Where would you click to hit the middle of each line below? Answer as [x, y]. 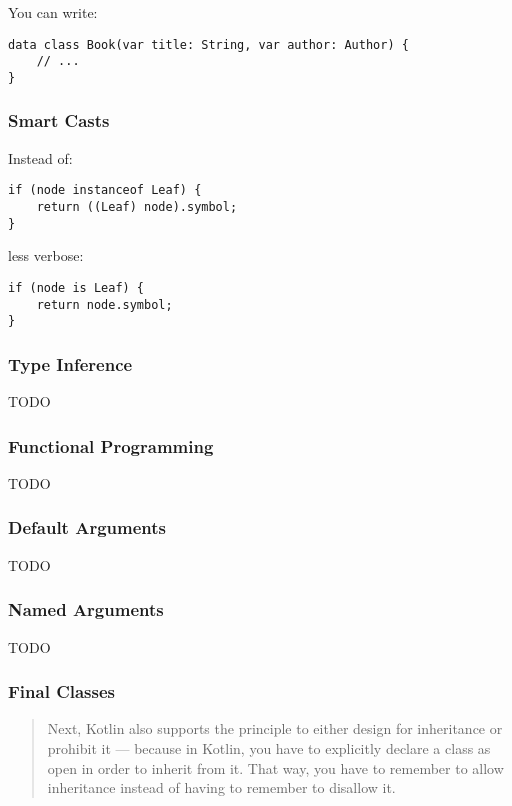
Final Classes [62, 691]
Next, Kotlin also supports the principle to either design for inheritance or [275, 728]
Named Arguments [86, 609]
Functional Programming [111, 445]
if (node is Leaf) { [76, 287]
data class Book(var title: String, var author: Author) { [208, 44]
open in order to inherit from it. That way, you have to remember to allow [275, 767]
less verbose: [46, 255]
